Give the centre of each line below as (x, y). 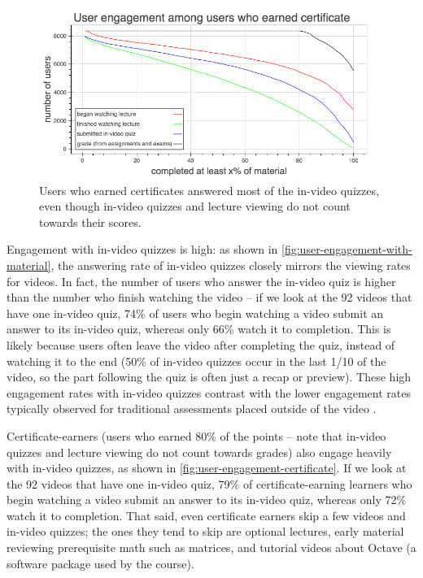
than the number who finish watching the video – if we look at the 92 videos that (209, 297)
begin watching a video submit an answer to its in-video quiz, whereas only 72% (207, 500)
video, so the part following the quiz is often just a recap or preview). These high (209, 377)
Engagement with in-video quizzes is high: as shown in (142, 249)
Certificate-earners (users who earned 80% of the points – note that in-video (196, 435)
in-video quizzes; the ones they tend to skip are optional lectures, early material (205, 531)
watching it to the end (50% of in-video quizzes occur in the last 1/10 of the (196, 361)
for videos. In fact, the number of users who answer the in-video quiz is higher (201, 281)
